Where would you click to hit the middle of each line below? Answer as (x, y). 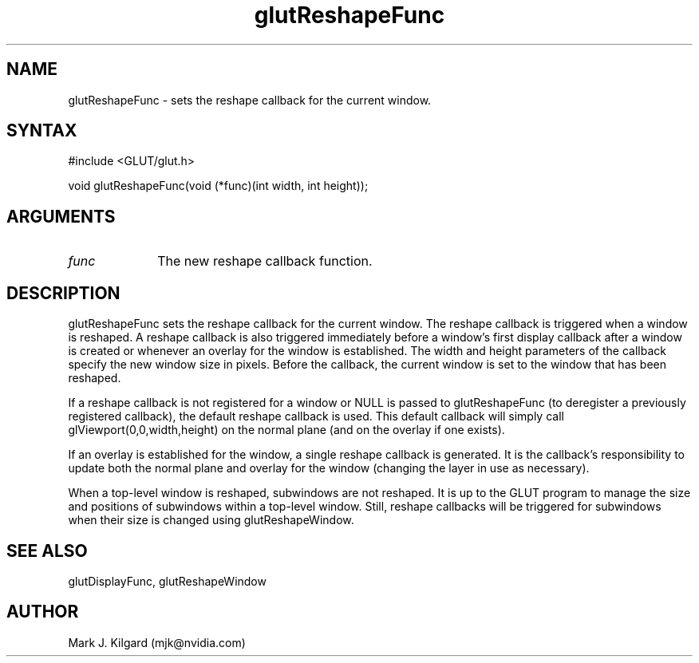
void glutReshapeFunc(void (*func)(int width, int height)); (218, 186)
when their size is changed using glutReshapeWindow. (211, 520)
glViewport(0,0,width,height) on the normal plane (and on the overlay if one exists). (286, 430)
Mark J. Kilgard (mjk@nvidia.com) (157, 642)
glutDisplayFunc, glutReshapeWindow (167, 581)
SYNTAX (42, 131)
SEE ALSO (47, 551)
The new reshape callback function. (265, 261)
